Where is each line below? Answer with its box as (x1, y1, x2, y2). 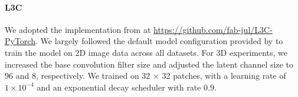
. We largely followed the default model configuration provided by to (35, 35, 283, 47)
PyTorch (5, 35, 35, 47)
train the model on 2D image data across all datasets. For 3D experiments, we (5, 46, 288, 58)
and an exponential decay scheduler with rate (37, 81, 201, 93)
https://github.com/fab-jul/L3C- (153, 23, 273, 35)
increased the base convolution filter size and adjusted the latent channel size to (5, 58, 293, 70)
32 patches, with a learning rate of (162, 69, 286, 82)
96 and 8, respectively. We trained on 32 (5, 69, 150, 82)
